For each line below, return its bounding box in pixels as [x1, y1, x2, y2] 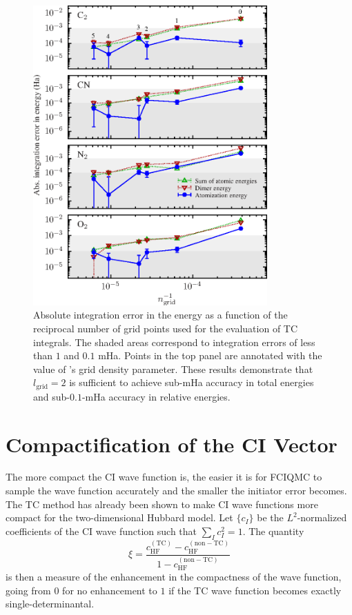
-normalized [297, 510, 347, 525]
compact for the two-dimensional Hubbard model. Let [6, 510, 233, 525]
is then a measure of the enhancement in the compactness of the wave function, [6, 569, 342, 583]
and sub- [33, 389, 70, 403]
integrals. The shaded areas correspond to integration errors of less [33, 334, 315, 349]
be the [257, 510, 284, 525]
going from [6, 583, 51, 597]
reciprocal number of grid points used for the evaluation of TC [33, 321, 298, 335]
